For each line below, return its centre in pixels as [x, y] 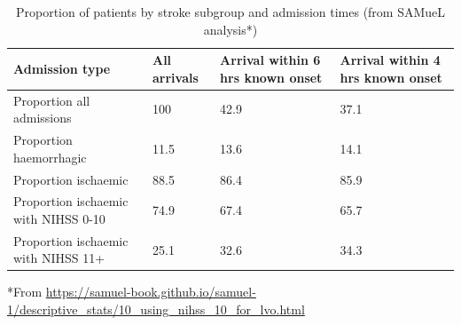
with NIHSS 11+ [59, 258]
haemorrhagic [50, 157]
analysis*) [230, 29]
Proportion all [52, 100]
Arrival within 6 [270, 60]
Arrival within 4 [390, 60]
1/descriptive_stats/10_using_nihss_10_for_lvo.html [156, 309]
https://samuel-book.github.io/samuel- [151, 292]
